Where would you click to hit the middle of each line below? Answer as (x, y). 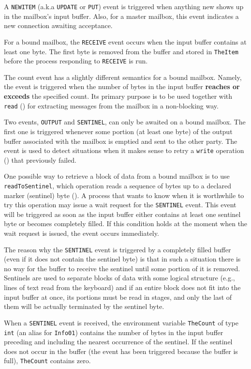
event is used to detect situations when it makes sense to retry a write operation (124, 150)
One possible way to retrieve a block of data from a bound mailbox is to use (117, 176)
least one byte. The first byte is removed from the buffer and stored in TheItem (121, 51)
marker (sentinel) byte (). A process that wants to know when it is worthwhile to (124, 195)
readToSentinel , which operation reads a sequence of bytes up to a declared (118, 185)
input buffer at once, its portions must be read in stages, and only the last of (118, 297)
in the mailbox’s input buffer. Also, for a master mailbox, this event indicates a (121, 16)
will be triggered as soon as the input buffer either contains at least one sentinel (122, 214)
